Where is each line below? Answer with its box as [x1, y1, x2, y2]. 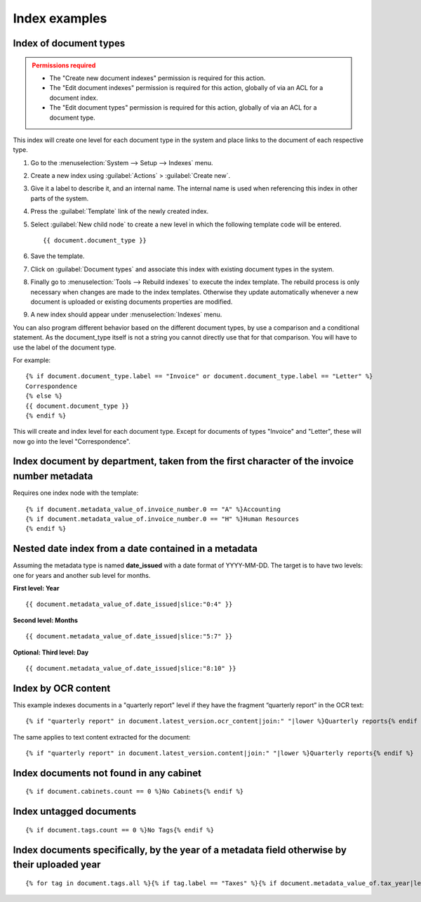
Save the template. [30, 252, 85, 260]
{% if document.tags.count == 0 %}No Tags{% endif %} [25, 826, 214, 834]
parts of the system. [30, 194, 89, 202]
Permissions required [32, 60, 96, 70]
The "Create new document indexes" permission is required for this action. [49, 74, 266, 82]
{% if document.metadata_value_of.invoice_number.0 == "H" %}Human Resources [25, 515, 300, 523]
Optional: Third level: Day [13, 647, 89, 657]
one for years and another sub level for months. [13, 571, 151, 579]
